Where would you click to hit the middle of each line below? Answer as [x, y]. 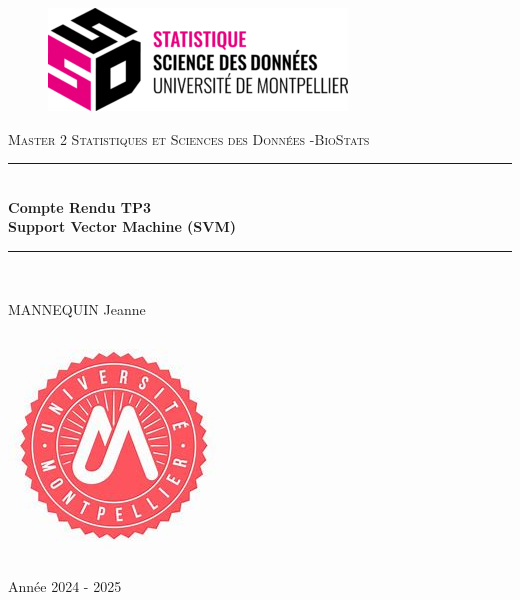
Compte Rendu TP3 [79, 206]
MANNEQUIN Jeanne [77, 308]
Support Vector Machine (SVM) [122, 226]
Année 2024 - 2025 [65, 585]
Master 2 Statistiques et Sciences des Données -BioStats [189, 138]
